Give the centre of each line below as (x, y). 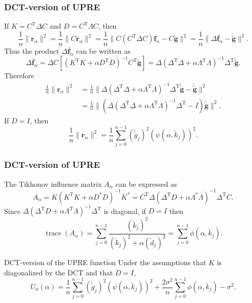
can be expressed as (146, 183)
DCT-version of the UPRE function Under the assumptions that (105, 262)
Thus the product (32, 50)
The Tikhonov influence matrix (53, 183)
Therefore (19, 75)
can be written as (103, 50)
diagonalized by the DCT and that (59, 272)
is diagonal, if (125, 211)
